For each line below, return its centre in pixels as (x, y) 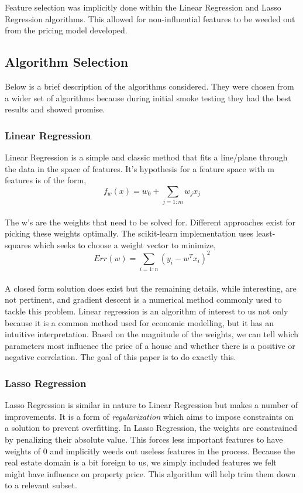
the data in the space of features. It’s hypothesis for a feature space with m (140, 168)
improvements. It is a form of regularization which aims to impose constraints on (149, 416)
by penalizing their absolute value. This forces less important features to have (144, 439)
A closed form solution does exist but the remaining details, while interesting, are (151, 288)
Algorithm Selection (67, 62)
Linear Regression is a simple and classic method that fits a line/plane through (146, 157)
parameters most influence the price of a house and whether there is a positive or (150, 345)
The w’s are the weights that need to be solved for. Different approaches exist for (150, 222)
